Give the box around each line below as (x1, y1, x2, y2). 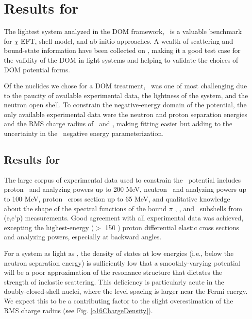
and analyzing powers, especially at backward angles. (4, 232, 162, 242)
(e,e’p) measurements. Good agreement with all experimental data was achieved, (4, 213, 244, 223)
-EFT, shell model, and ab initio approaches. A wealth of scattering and (18, 35, 233, 46)
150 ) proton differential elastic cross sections (105, 222, 239, 232)
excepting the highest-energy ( (4, 222, 94, 232)
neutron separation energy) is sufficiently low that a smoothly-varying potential (4, 257, 240, 268)
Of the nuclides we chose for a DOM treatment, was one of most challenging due (4, 81, 247, 91)
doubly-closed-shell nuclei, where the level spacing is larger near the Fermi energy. (4, 286, 248, 296)
